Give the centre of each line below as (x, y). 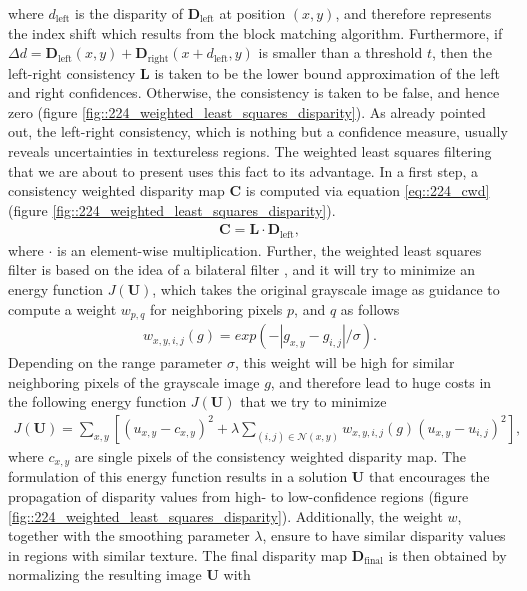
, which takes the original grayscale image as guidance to (326, 289)
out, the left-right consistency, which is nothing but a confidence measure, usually (258, 131)
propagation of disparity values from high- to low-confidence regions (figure (238, 496)
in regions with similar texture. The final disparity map (178, 554)
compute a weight (62, 308)
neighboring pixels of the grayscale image (134, 381)
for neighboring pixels (216, 308)
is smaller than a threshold (340, 52)
